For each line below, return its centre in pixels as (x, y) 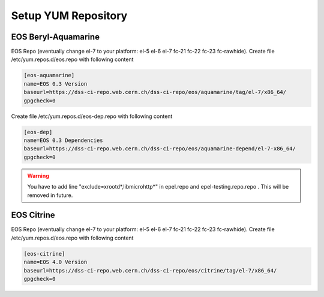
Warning (38, 175)
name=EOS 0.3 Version (55, 84)
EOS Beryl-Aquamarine (55, 37)
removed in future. (50, 195)
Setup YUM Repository (69, 16)
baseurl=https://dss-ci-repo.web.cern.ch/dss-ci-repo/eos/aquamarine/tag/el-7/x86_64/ (155, 92)
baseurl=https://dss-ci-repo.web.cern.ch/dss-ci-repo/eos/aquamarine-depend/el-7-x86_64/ (160, 149)
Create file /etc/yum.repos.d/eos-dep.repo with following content (92, 116)
